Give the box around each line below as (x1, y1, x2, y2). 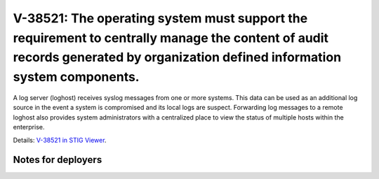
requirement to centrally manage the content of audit (13, 30, 329, 45)
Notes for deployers (13, 154, 102, 166)
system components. (13, 69, 140, 85)
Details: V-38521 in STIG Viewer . (13, 136, 107, 144)
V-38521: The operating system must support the (13, 10, 308, 26)
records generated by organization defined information (13, 50, 342, 66)
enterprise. (13, 123, 45, 131)
